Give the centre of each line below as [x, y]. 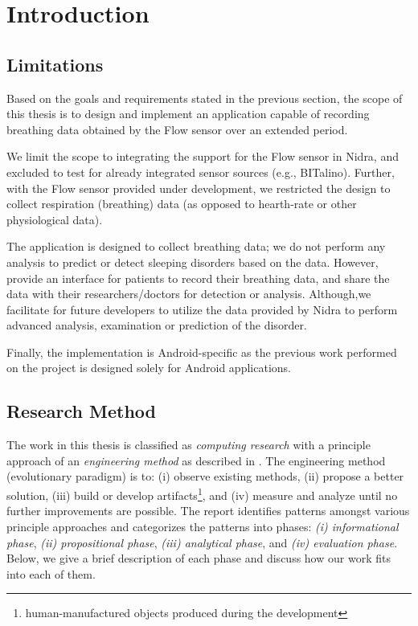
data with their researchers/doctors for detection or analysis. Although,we [189, 294]
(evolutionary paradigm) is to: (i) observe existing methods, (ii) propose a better [205, 476]
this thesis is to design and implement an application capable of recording [188, 114]
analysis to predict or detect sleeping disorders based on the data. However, [193, 262]
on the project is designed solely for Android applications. [149, 368]
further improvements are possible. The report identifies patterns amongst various [208, 511]
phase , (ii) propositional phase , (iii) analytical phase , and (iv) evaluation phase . [202, 542]
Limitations [55, 64]
